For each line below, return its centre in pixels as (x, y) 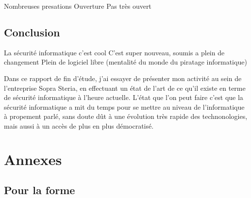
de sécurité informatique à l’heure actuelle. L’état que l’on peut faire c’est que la (124, 97)
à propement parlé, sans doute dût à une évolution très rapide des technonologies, (126, 116)
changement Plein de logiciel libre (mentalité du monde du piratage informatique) (125, 62)
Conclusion (32, 32)
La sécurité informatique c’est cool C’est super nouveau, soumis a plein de (114, 52)
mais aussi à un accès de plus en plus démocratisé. (79, 125)
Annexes (33, 159)
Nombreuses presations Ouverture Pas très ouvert (78, 6)
